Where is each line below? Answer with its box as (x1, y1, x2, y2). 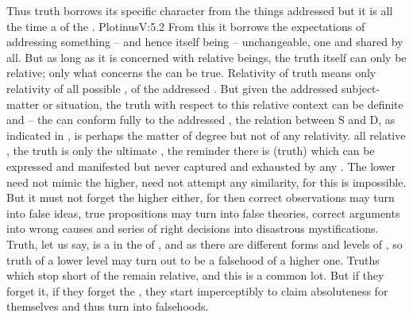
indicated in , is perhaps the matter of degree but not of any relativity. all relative (6, 126, 406, 143)
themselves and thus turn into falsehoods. (6, 298, 209, 315)
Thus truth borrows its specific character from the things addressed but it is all (6, 2, 393, 18)
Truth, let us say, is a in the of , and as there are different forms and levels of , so (6, 235, 403, 252)
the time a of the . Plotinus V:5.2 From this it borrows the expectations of (6, 17, 365, 34)
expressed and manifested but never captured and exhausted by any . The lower (6, 157, 396, 174)
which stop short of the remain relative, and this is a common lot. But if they (6, 267, 384, 284)
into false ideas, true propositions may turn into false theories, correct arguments (6, 204, 400, 221)
